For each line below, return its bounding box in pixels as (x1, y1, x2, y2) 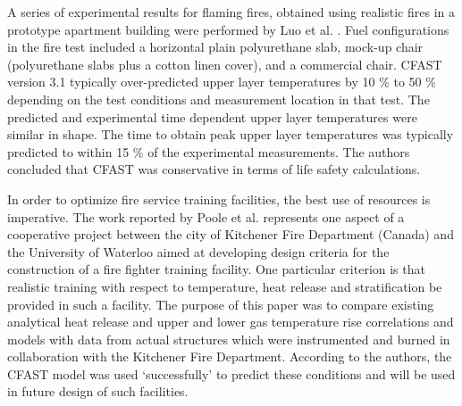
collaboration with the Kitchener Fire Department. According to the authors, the (7, 347, 452, 366)
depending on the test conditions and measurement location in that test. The (7, 89, 430, 108)
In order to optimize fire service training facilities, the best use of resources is (7, 189, 431, 208)
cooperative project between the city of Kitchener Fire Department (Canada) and (7, 225, 454, 244)
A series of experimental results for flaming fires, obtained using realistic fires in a (7, 3, 455, 21)
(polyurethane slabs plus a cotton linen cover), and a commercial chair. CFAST (7, 54, 442, 73)
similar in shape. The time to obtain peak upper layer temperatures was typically (7, 125, 454, 144)
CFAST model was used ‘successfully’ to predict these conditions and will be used (7, 364, 456, 383)
